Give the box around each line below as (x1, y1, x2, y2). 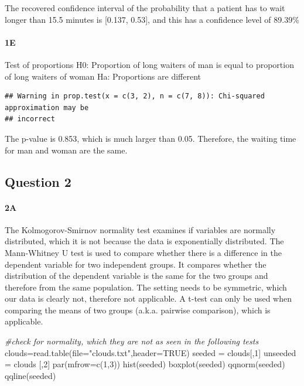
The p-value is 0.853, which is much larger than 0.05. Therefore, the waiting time (5, 132, 296, 144)
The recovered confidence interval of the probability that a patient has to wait (5, 2, 285, 13)
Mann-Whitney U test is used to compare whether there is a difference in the (5, 246, 282, 258)
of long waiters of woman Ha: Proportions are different (5, 70, 201, 82)
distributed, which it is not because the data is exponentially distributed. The (5, 235, 284, 247)
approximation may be (5, 103, 89, 112)
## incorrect (5, 115, 55, 124)
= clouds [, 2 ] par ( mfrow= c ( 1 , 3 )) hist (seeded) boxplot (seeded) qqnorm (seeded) (5, 358, 285, 370)
